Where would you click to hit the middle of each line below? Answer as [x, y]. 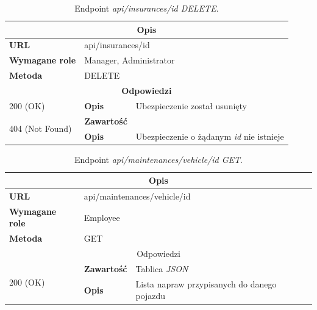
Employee [102, 217]
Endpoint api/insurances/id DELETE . [147, 8]
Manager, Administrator [130, 60]
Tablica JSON [162, 269]
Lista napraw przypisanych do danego [206, 283]
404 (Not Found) [41, 128]
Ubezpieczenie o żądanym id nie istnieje [210, 136]
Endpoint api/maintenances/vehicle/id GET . [158, 159]
